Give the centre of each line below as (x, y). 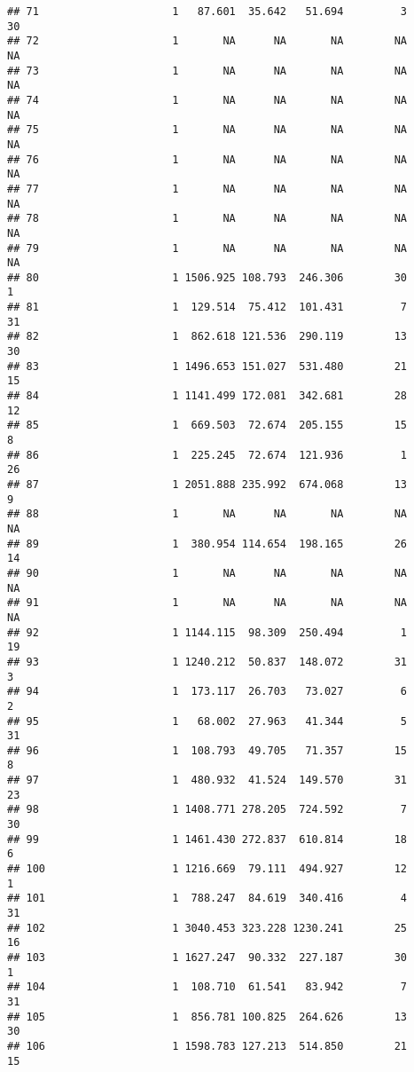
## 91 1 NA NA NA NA (207, 603)
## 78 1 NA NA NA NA (207, 219)
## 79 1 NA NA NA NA (207, 248)
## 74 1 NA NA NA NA (207, 100)
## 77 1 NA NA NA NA (207, 189)
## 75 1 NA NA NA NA (207, 130)
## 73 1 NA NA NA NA (207, 71)
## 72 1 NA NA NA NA (207, 41)
